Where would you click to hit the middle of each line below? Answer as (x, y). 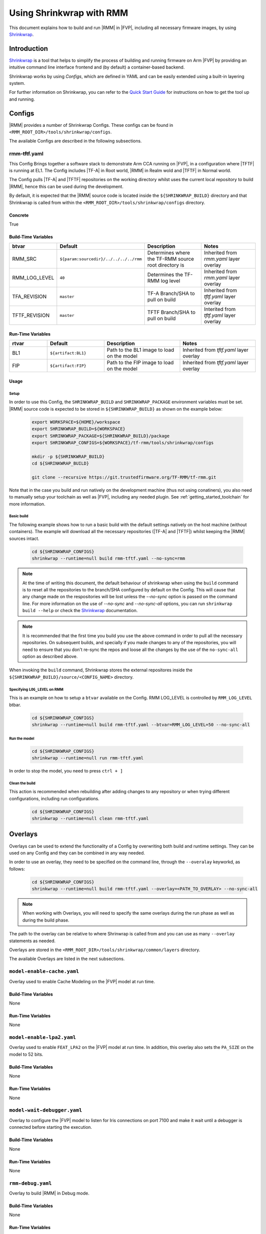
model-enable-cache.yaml (44, 971)
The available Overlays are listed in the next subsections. (67, 959)
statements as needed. (33, 941)
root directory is (166, 265)
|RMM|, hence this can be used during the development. (66, 186)
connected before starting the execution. (50, 1127)
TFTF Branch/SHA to (171, 312)
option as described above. (50, 656)
